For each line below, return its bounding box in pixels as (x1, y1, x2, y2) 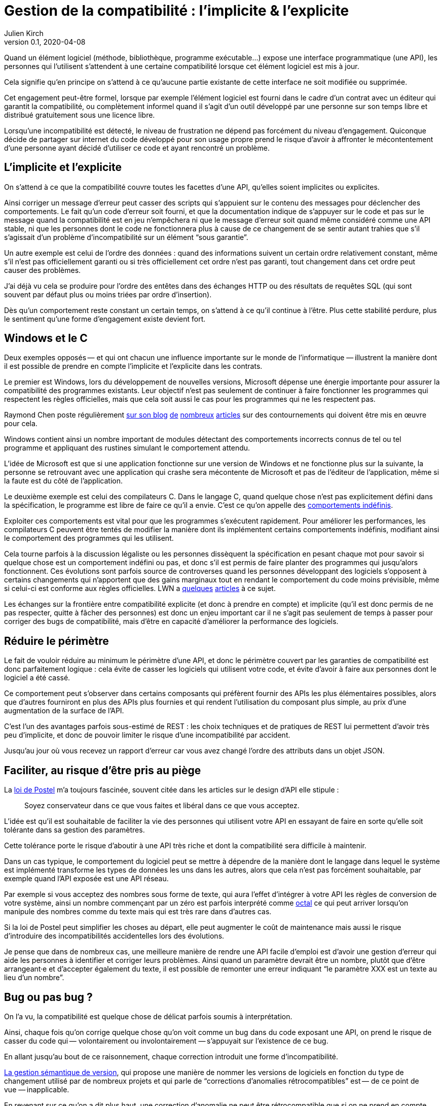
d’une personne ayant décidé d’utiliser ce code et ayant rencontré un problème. (4, 143, 270, 152)
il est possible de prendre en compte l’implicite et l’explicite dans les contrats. (4, 362, 263, 371)
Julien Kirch (4, 28, 44, 38)
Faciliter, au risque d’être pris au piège (4, 764, 201, 777)
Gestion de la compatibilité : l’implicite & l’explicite (4, 2, 349, 19)
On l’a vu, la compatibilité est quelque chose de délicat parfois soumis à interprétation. (4, 1012, 292, 1021)
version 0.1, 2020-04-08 (4, 37, 86, 46)
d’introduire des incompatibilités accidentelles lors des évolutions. (4, 931, 225, 941)
